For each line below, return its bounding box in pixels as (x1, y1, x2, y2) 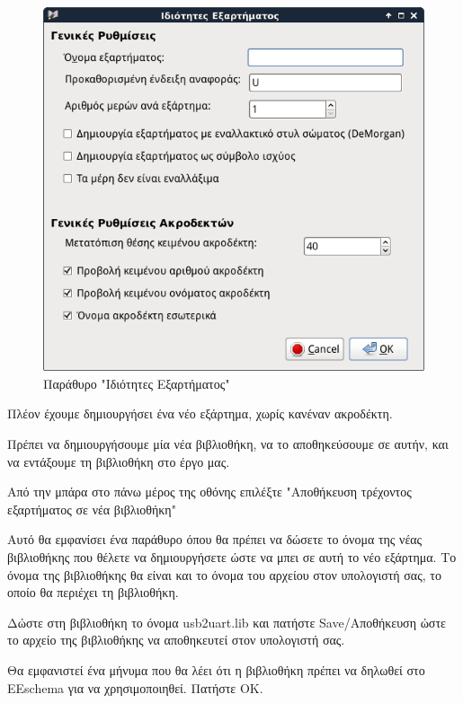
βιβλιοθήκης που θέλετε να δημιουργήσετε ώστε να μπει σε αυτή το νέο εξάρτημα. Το (7, 548, 457, 567)
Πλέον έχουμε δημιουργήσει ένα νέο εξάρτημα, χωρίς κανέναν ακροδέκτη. (7, 404, 393, 423)
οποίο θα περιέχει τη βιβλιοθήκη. (7, 583, 179, 602)
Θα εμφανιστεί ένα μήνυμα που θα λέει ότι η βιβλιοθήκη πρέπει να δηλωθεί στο (7, 661, 425, 679)
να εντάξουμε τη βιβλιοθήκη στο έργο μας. (7, 452, 230, 470)
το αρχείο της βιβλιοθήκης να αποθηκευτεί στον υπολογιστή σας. (7, 630, 345, 649)
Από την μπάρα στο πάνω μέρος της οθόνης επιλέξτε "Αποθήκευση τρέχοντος (7, 482, 412, 501)
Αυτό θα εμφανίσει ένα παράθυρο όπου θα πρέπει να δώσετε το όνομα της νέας (7, 530, 423, 549)
